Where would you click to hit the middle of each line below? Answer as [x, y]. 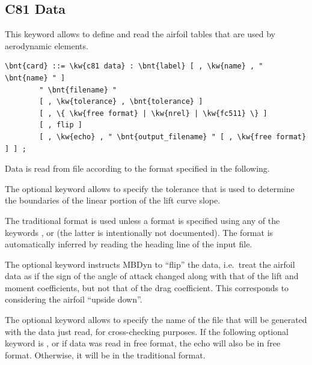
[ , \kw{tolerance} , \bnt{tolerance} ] [121, 102]
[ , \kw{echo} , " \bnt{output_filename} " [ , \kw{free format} [173, 137]
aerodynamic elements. [47, 45]
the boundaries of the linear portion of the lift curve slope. [113, 200]
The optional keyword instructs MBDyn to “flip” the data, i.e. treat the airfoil [150, 264]
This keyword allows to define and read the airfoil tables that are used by [140, 34]
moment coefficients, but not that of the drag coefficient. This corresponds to [147, 287]
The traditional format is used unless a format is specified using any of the [142, 220]
